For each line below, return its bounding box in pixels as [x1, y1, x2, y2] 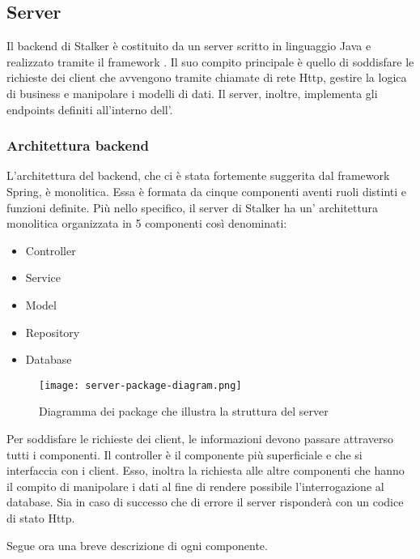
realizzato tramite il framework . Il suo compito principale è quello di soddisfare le [6, 53, 414, 70]
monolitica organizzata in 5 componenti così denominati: [6, 215, 287, 232]
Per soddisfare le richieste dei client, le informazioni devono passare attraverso [6, 429, 394, 446]
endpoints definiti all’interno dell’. [6, 100, 173, 117]
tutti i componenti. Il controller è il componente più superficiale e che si [6, 446, 363, 463]
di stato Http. [6, 509, 75, 526]
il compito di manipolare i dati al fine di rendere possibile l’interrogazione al [6, 477, 384, 494]
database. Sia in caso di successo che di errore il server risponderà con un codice [6, 493, 404, 510]
